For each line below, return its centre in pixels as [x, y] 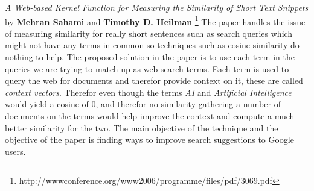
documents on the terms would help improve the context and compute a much [150, 116]
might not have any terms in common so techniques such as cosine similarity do [152, 45]
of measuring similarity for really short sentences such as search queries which [149, 33]
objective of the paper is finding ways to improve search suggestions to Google [149, 139]
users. [15, 151]
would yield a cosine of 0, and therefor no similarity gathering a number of [143, 104]
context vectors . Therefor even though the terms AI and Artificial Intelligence [148, 92]
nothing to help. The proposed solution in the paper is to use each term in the [150, 57]
